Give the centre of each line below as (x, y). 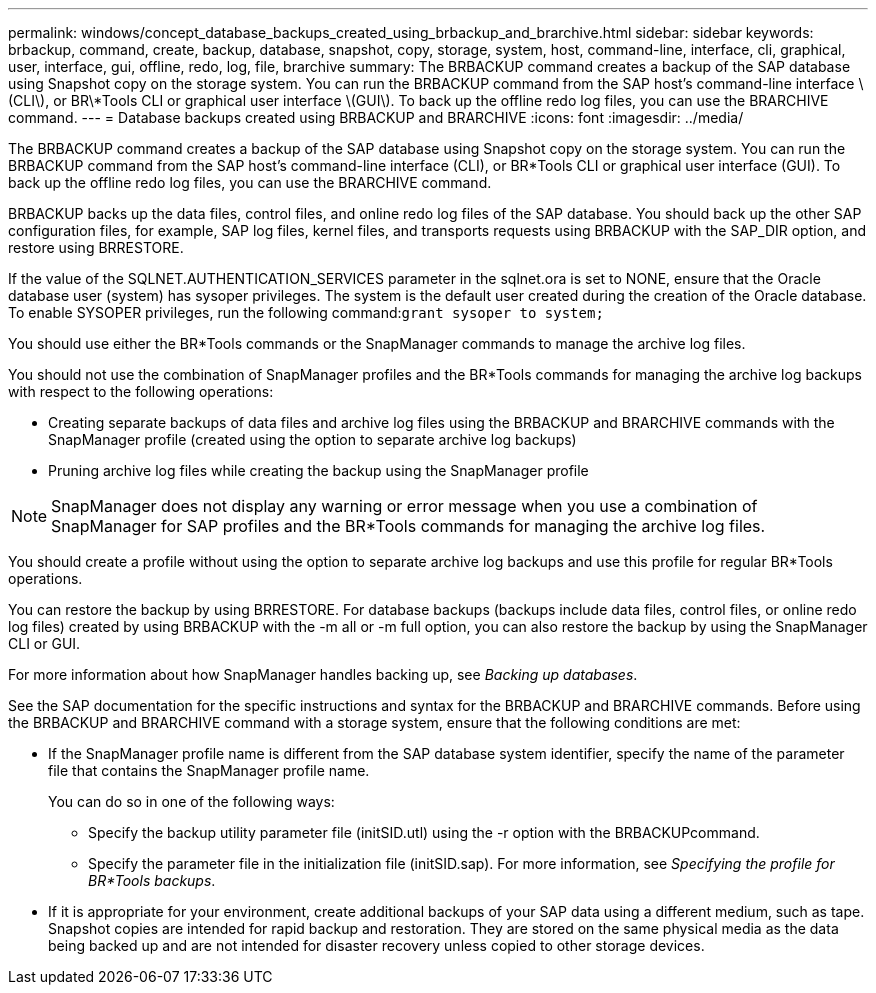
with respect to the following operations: (141, 391)
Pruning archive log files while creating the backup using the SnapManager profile (318, 470)
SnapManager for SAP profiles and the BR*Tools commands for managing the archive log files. (408, 526)
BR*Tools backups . (152, 880)
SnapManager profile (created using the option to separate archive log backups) (312, 439)
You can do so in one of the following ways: (191, 801)
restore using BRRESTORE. (96, 247)
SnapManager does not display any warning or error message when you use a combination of (404, 506)
